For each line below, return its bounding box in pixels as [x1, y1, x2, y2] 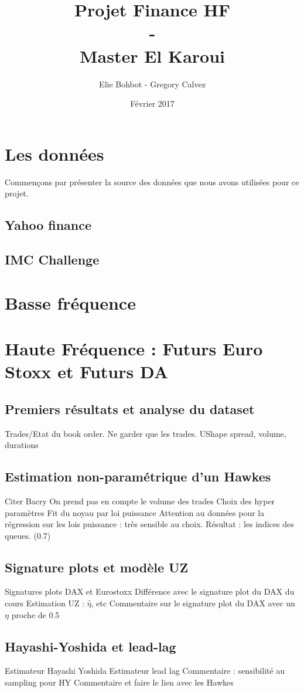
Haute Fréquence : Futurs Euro [5, 336, 263, 360]
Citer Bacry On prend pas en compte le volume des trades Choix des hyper [5, 494, 275, 507]
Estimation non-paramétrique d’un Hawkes [5, 467, 271, 486]
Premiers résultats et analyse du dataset [5, 399, 255, 418]
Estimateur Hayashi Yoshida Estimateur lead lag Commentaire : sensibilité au [5, 664, 285, 677]
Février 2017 [130, 97, 175, 110]
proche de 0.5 [11, 608, 60, 620]
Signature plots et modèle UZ [5, 558, 189, 576]
